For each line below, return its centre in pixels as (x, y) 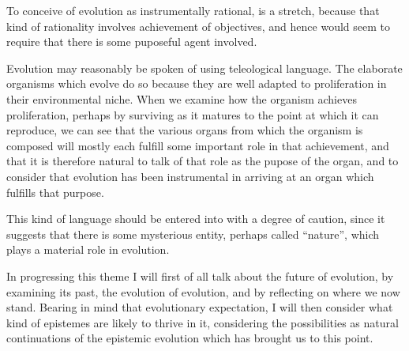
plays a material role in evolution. (88, 249)
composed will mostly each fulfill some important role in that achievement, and (198, 145)
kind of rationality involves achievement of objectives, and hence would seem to (198, 26)
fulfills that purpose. (55, 192)
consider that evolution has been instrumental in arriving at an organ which (190, 176)
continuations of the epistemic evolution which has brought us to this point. (190, 338)
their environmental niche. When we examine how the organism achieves (182, 98)
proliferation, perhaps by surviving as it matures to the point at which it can (193, 114)
